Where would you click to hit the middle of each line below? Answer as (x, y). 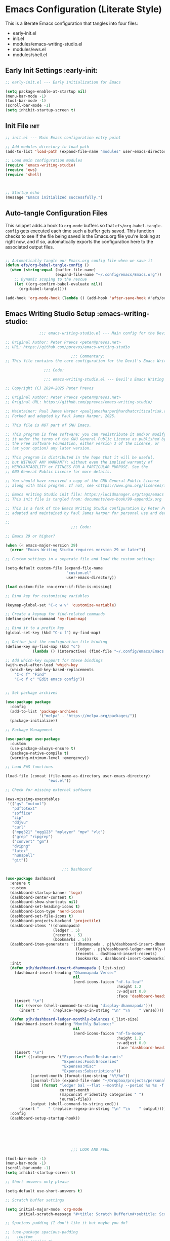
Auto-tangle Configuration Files (56, 213)
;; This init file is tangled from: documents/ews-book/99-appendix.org (83, 500)
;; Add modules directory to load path (47, 147)
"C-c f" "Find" (30, 675)
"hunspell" (24, 856)
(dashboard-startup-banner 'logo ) (46, 893)
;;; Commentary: (88, 356)
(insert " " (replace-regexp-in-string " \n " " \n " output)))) (92, 1109)
